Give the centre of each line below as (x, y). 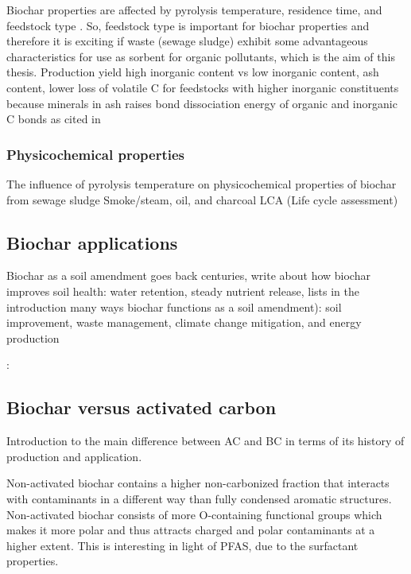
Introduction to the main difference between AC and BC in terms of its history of (205, 441)
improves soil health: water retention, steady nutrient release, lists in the (183, 291)
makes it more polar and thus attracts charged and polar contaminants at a (191, 530)
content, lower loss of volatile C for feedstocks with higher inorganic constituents (203, 87)
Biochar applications (92, 242)
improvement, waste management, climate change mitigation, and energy (184, 322)
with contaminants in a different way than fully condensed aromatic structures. (199, 498)
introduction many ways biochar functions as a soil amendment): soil (174, 306)
